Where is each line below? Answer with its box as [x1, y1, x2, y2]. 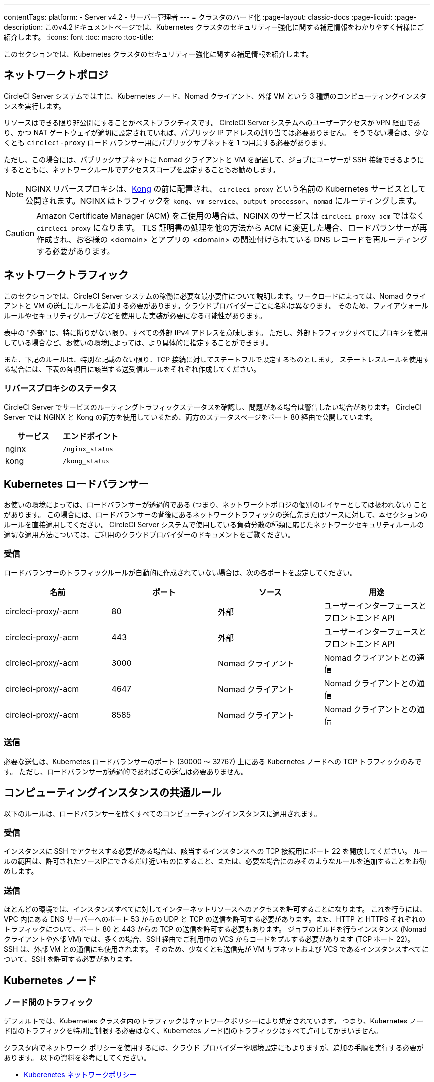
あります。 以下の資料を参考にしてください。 [4, 1053, 151, 1062]
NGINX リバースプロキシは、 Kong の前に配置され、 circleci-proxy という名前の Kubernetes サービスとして [25, 183, 426, 194]
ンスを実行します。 [4, 101, 66, 110]
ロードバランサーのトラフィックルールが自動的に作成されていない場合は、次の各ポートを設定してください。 [4, 568, 357, 577]
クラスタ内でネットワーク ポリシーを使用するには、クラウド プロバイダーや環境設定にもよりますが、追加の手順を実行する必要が [4, 1043, 424, 1052]
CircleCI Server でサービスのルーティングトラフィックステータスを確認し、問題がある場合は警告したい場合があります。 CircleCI [4, 403, 422, 412]
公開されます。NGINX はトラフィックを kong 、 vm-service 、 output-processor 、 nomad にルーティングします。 [25, 195, 421, 206]
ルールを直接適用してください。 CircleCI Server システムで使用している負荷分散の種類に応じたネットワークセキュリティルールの [4, 520, 424, 529]
